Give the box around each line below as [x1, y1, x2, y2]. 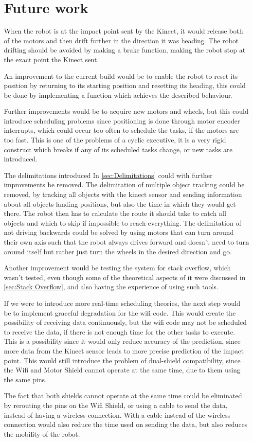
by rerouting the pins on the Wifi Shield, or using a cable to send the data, [4, 400, 228, 410]
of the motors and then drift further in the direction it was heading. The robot [4, 35, 239, 45]
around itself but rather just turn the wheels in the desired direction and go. [4, 246, 232, 256]
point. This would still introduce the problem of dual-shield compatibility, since [4, 355, 241, 365]
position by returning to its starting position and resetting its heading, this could [4, 80, 246, 90]
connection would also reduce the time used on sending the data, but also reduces [4, 419, 248, 429]
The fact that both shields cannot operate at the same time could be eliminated [4, 390, 242, 401]
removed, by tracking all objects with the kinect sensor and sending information [4, 189, 242, 199]
